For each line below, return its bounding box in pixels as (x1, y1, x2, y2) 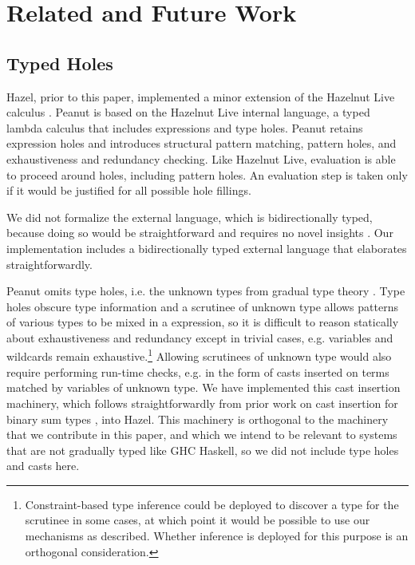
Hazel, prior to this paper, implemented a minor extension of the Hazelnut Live (6, 88, 395, 105)
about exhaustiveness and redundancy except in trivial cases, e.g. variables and (6, 329, 393, 346)
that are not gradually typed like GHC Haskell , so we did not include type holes (6, 441, 399, 458)
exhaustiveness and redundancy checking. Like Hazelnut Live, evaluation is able (6, 150, 396, 167)
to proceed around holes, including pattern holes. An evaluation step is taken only (6, 166, 408, 183)
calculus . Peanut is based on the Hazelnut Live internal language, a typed (6, 104, 370, 121)
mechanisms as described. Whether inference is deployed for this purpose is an (25, 527, 409, 544)
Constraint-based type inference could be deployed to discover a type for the (25, 496, 399, 512)
